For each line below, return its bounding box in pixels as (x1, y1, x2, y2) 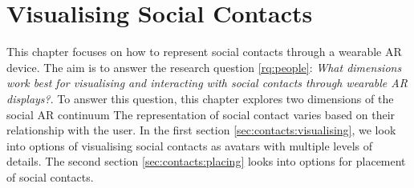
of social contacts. (6, 168, 94, 185)
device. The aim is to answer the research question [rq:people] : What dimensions (6, 58, 402, 75)
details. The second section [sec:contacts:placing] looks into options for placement (6, 153, 406, 170)
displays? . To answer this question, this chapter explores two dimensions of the (6, 90, 394, 106)
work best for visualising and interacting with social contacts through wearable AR (6, 74, 408, 91)
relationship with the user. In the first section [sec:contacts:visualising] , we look (6, 122, 396, 138)
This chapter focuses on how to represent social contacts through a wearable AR (6, 43, 402, 60)
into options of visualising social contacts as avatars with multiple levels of (6, 137, 373, 154)
